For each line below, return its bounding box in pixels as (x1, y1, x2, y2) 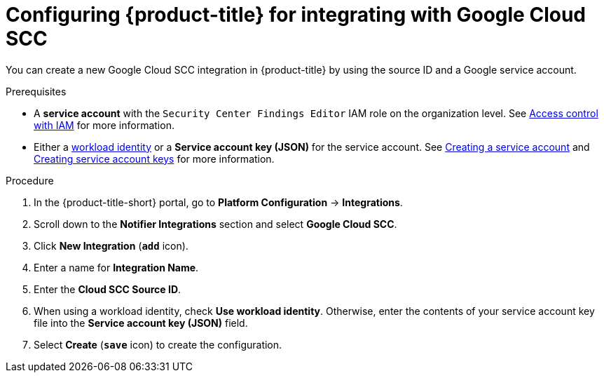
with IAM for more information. (34, 119, 174, 131)
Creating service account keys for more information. (34, 152, 275, 165)
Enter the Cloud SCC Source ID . (34, 283, 181, 295)
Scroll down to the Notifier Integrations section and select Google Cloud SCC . (34, 217, 397, 230)
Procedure (6, 174, 54, 187)
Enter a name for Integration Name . (34, 261, 199, 274)
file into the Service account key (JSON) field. (34, 316, 248, 329)
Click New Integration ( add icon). (34, 239, 188, 252)
